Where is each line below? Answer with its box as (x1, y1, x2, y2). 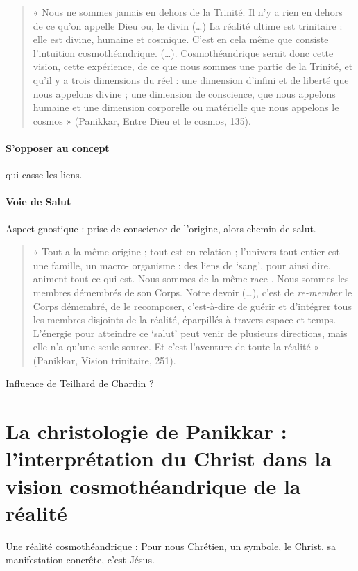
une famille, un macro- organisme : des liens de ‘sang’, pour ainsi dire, (33, 257, 331, 272)
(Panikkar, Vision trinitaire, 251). (33, 352, 176, 367)
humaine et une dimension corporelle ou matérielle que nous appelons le (33, 100, 339, 114)
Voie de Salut (6, 194, 71, 209)
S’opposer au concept (6, 140, 110, 155)
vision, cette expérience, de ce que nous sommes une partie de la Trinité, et (33, 59, 353, 74)
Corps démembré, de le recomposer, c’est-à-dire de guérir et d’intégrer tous (33, 298, 352, 313)
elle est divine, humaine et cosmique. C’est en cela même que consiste (33, 32, 329, 46)
